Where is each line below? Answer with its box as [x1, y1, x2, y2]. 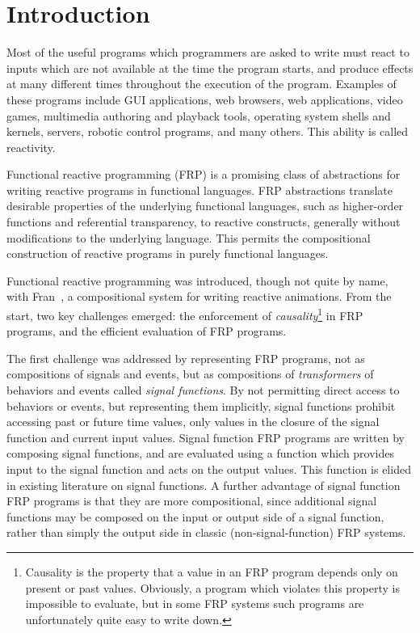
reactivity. [6, 138, 56, 155]
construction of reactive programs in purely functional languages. [6, 245, 329, 262]
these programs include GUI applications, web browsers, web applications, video [6, 91, 403, 108]
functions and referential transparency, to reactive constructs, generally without [6, 213, 401, 230]
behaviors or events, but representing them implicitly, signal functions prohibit [6, 397, 396, 414]
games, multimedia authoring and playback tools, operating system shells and [6, 107, 391, 124]
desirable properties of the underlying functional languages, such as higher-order [6, 197, 404, 214]
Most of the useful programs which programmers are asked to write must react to [6, 44, 409, 61]
